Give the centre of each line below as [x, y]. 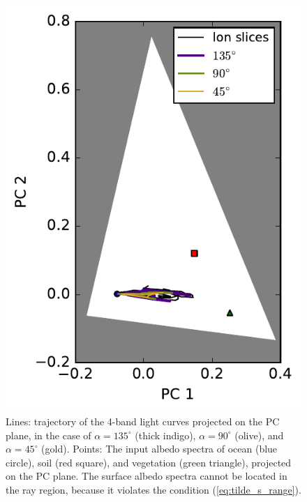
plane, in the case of [48, 435]
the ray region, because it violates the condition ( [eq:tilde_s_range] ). [153, 490]
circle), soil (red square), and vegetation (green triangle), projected [149, 462]
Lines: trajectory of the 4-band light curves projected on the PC [143, 421]
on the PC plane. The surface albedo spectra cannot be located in [147, 476]
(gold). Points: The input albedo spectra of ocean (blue [159, 449]
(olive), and [259, 435]
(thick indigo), [165, 435]
